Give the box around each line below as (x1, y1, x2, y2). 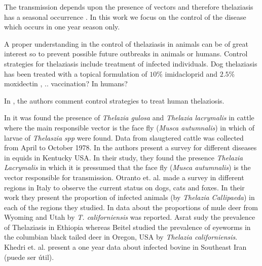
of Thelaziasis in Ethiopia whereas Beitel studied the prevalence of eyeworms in (4, 221, 251, 232)
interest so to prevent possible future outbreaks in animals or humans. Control (4, 48, 248, 59)
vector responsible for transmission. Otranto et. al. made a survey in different (4, 172, 244, 182)
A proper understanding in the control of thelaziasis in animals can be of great (4, 38, 248, 49)
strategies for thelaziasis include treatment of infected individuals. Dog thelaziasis (4, 58, 257, 69)
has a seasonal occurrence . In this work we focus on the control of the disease (4, 11, 246, 22)
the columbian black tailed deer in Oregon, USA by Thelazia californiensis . (4, 231, 238, 242)
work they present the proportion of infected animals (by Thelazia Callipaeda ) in (4, 192, 255, 203)
